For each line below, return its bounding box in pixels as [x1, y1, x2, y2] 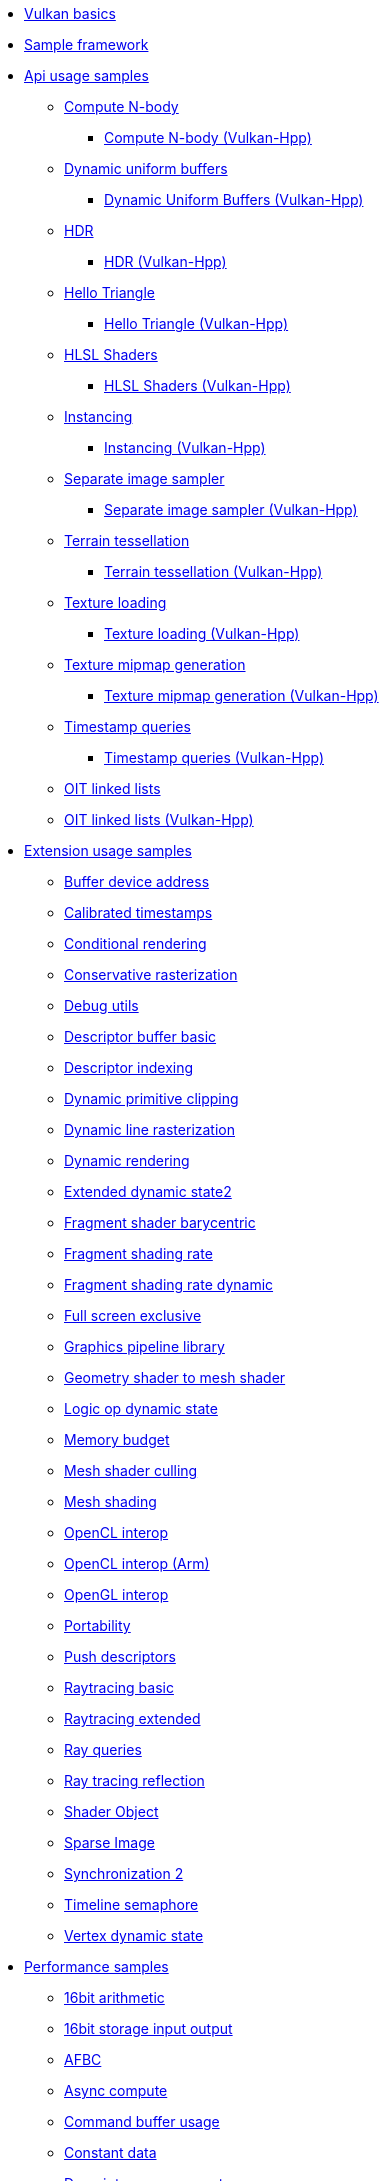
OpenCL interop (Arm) [64, 1555, 210, 1572]
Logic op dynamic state [64, 1400, 218, 1417]
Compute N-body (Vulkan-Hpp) [104, 129, 312, 146]
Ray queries [64, 1741, 142, 1758]
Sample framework [24, 36, 149, 53]
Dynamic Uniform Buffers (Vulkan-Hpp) [104, 191, 364, 208]
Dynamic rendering [64, 1152, 190, 1169]
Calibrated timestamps [64, 904, 213, 921]
